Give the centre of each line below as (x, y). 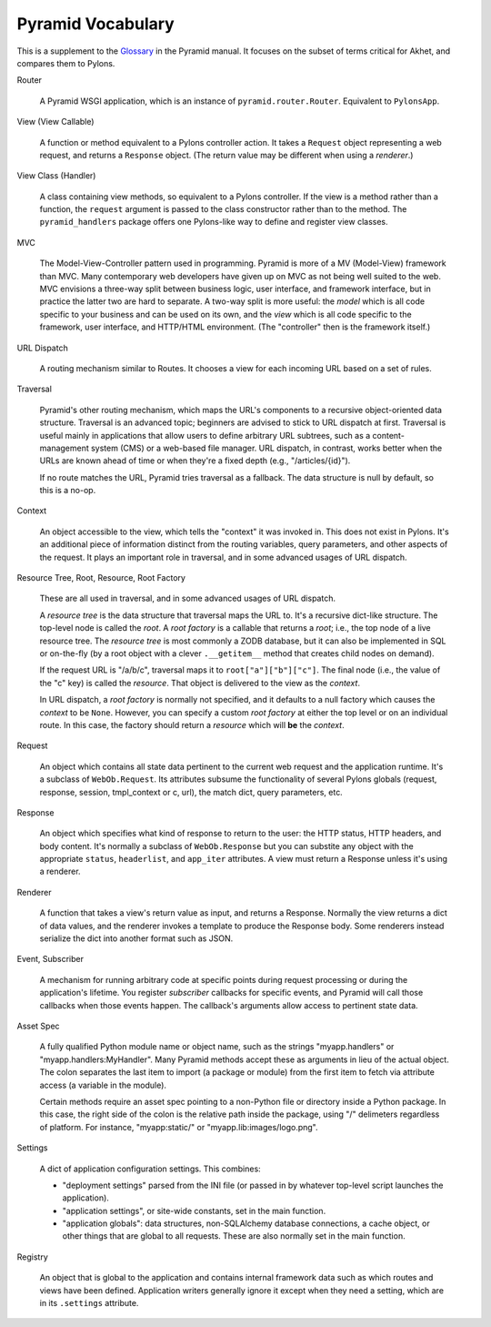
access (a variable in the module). (103, 1085)
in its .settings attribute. (89, 1303)
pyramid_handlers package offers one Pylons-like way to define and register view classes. (214, 222)
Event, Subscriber (50, 959)
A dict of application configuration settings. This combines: (150, 1169)
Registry (33, 1257)
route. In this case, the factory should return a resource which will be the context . (192, 724)
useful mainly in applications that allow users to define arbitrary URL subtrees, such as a (205, 435)
